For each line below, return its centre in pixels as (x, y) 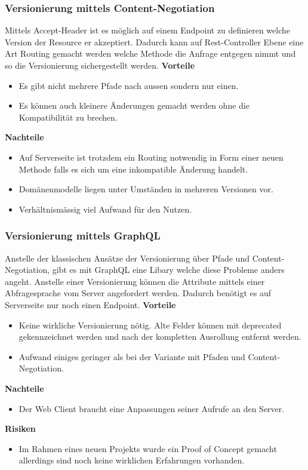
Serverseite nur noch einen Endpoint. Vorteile (90, 304)
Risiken (20, 428)
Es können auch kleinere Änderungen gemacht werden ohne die (134, 105)
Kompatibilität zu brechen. (68, 117)
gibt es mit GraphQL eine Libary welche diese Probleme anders (168, 270)
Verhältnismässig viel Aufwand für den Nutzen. (105, 209)
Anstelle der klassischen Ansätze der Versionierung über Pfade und (127, 258)
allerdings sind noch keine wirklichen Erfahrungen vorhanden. (132, 460)
